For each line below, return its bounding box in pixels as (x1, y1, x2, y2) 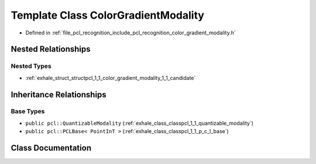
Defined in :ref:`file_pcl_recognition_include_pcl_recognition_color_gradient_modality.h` (25, 29, 236, 36)
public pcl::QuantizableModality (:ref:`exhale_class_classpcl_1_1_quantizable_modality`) (25, 120, 254, 127)
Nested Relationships (11, 44, 91, 54)
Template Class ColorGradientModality (11, 9, 205, 22)
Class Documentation (11, 143, 92, 153)
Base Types (11, 107, 45, 116)
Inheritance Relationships (11, 89, 107, 99)
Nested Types (11, 62, 52, 70)
